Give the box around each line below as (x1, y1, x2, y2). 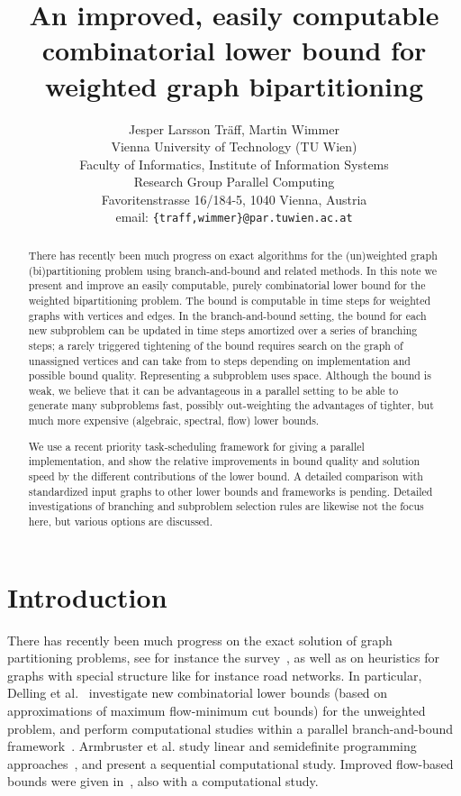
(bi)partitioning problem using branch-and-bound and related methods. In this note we (28, 262, 438, 278)
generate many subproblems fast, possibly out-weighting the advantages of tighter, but (28, 398, 434, 413)
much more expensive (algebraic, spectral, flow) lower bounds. (28, 413, 320, 428)
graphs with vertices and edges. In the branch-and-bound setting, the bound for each (28, 307, 427, 323)
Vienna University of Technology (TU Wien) (111, 137, 357, 156)
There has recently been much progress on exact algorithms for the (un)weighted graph (28, 247, 438, 262)
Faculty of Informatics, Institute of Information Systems (79, 154, 389, 173)
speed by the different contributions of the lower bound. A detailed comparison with (28, 469, 423, 483)
